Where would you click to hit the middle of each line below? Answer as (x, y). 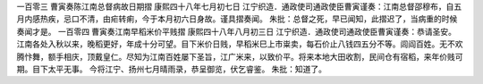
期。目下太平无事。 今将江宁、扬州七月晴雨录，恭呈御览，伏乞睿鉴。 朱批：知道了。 (171, 69)
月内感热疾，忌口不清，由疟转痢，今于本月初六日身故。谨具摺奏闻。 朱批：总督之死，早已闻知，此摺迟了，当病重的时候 (237, 19)
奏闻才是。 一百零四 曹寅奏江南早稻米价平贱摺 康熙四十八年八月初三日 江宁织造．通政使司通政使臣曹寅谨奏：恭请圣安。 (236, 31)
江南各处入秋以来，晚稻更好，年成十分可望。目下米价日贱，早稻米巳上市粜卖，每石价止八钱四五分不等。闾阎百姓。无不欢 (240, 44)
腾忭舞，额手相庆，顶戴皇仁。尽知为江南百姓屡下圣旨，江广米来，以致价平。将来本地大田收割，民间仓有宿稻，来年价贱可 (240, 56)
